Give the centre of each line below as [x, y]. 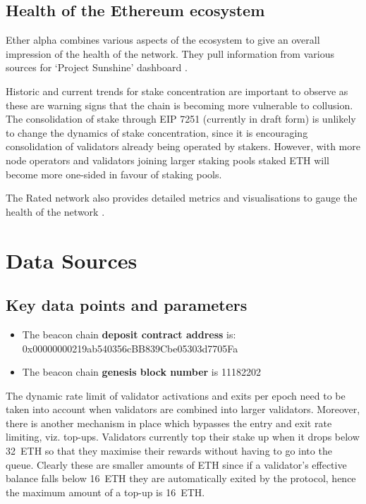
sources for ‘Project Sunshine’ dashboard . [97, 67]
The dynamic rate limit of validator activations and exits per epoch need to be [176, 395]
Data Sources [72, 260]
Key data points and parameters [127, 305]
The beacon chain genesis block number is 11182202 [141, 372]
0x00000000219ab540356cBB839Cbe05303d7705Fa [130, 348]
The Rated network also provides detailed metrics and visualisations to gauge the [182, 198]
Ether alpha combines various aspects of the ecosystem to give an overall [163, 40]
